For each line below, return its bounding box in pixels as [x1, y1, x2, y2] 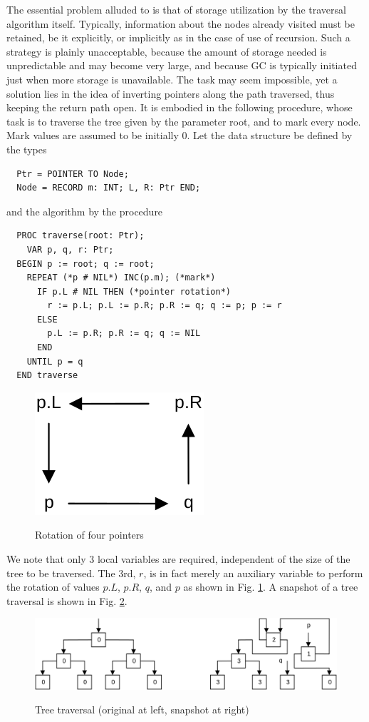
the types [6, 141, 47, 156]
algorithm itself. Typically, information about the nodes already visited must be [6, 16, 355, 31]
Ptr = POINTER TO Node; [16, 168, 129, 179]
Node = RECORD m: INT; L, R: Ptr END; [16, 183, 201, 193]
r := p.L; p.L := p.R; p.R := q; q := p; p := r [47, 300, 282, 311]
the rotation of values [6, 579, 100, 594]
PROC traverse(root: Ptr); [16, 230, 145, 241]
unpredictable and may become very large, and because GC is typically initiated [6, 58, 357, 73]
